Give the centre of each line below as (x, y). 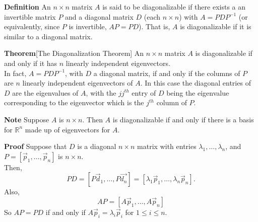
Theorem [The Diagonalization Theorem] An (74, 53)
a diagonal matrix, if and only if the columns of (167, 73)
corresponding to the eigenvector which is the (74, 102)
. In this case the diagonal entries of (196, 83)
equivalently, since (32, 26)
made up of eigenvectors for (68, 129)
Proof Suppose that (36, 146)
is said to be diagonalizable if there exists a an (174, 7)
